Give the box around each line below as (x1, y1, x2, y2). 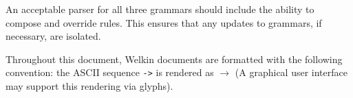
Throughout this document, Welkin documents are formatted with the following (6, 51, 343, 66)
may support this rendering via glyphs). (6, 79, 173, 93)
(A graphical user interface (235, 65, 347, 79)
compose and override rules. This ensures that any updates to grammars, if (6, 15, 322, 29)
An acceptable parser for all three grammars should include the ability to (6, 2, 314, 16)
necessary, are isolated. (6, 29, 101, 43)
